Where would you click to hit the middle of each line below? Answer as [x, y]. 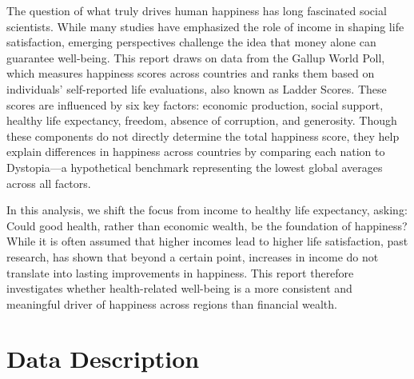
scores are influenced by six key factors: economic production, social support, [195, 104]
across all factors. [49, 183]
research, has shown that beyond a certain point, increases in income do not [193, 256]
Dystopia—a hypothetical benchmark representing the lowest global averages [195, 167]
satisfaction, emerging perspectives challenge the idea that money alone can [191, 42]
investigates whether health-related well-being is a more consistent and [179, 288]
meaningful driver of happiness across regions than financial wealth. [172, 303]
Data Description [103, 359]
